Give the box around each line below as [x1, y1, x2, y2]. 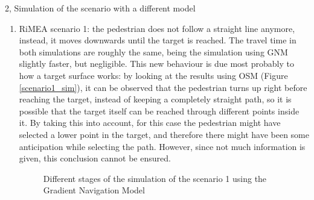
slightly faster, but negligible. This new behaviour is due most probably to [19, 57, 294, 70]
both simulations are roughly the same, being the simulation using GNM [19, 45, 288, 58]
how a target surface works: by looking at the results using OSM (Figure [19, 69, 288, 81]
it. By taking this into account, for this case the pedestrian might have [19, 116, 281, 129]
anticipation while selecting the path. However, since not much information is [19, 140, 306, 152]
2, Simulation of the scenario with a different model [5, 2, 196, 14]
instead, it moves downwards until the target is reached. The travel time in [19, 34, 296, 46]
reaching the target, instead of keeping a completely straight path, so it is [19, 93, 292, 105]
